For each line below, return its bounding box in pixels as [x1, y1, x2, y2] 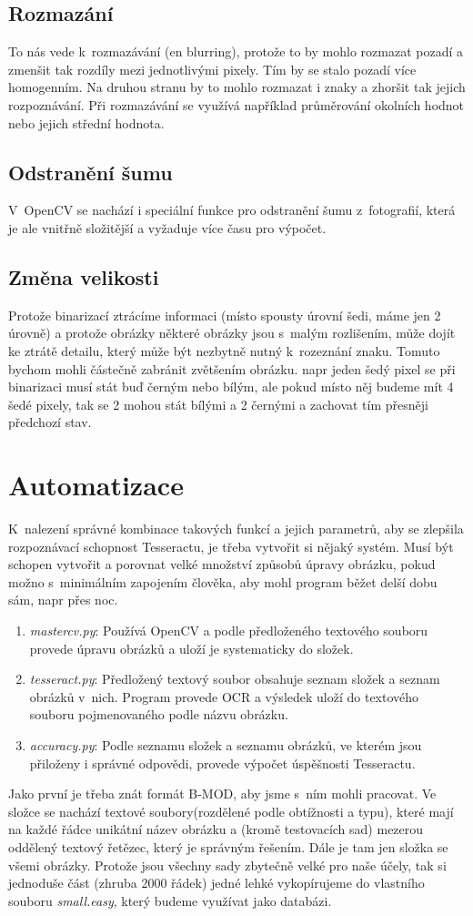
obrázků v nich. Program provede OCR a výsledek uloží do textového [29, 687, 419, 706]
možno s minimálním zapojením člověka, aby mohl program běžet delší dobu [8, 572, 438, 591]
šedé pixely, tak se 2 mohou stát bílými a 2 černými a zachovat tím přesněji [8, 394, 428, 413]
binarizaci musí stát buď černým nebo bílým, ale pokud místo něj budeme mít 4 [8, 377, 454, 396]
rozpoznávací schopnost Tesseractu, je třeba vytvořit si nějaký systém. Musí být [8, 536, 454, 555]
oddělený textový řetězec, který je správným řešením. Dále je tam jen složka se [8, 837, 448, 856]
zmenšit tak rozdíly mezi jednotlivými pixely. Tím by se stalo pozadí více [8, 59, 417, 78]
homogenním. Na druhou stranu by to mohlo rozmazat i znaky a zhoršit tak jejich [8, 77, 466, 97]
